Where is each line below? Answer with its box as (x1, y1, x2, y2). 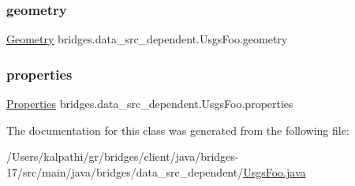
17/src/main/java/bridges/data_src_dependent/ (6, 163, 244, 180)
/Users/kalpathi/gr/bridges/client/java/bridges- (6, 148, 239, 165)
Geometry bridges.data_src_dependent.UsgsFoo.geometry (6, 31, 288, 47)
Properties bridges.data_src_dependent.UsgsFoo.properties (6, 95, 293, 112)
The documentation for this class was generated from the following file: (6, 121, 349, 138)
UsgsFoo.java (243, 163, 306, 180)
